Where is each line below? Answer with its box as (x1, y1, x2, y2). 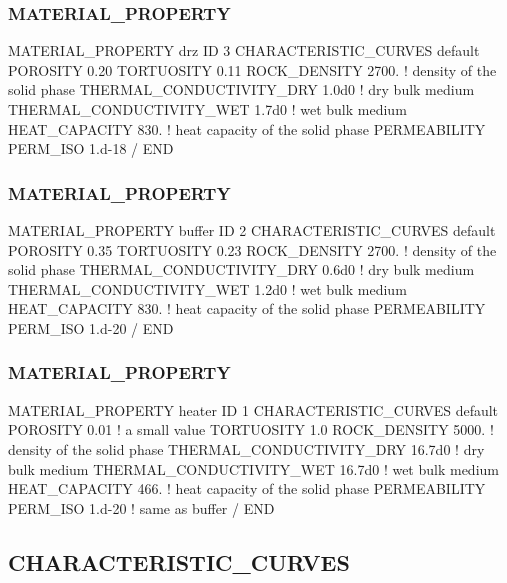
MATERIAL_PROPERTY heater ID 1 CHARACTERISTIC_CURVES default (8, 399, 499, 420)
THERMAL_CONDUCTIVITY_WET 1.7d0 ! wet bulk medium (8, 99, 407, 119)
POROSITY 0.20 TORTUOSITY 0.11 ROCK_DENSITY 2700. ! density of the (8, 59, 497, 80)
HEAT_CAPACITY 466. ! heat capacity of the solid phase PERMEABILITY (8, 478, 486, 499)
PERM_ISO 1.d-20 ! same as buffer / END (8, 497, 275, 518)
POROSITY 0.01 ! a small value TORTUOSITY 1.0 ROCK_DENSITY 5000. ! (8, 419, 494, 440)
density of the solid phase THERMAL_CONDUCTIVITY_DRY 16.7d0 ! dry (8, 438, 485, 459)
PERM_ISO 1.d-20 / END (8, 317, 174, 338)
